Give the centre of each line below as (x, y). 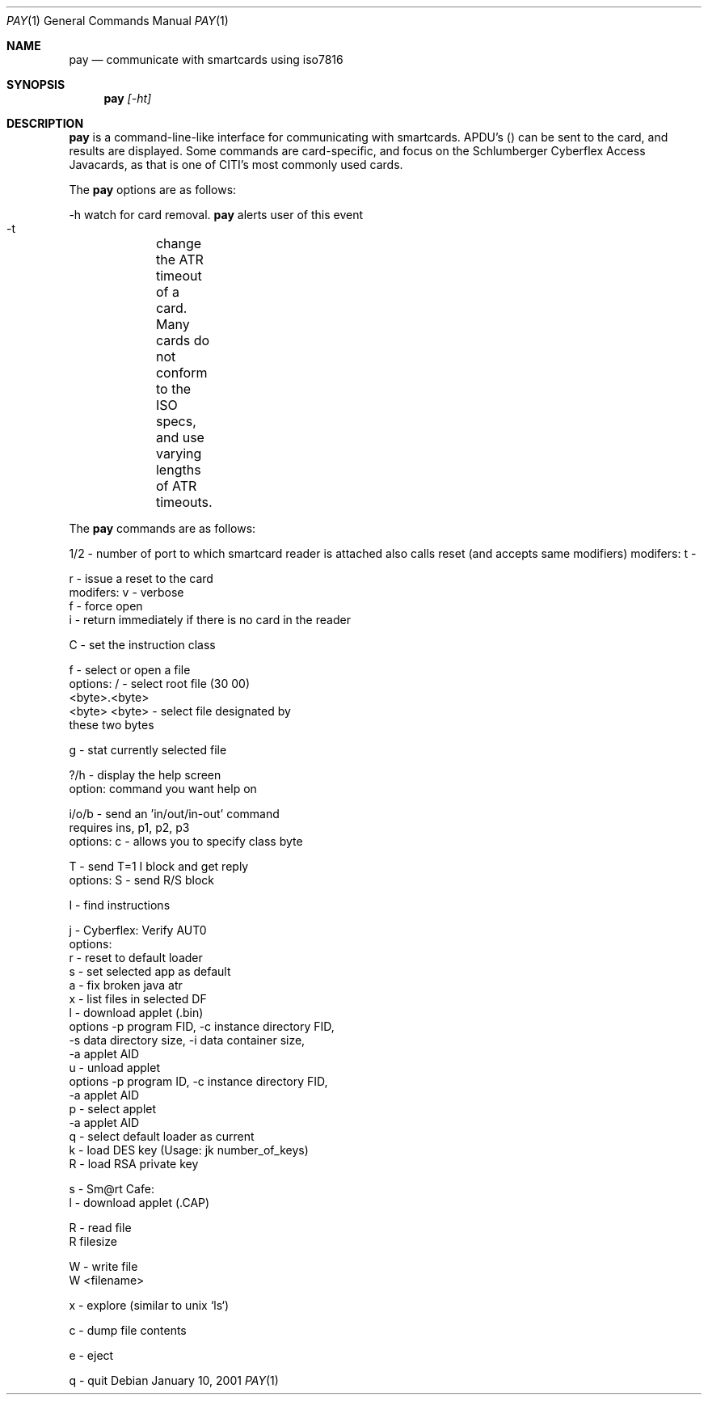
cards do (183, 340)
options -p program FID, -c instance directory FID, (202, 1026)
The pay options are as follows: (153, 190)
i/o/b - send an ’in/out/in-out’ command (174, 814)
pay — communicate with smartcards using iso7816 (206, 59)
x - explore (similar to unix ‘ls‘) (149, 1305)
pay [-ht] (128, 98)
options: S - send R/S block (141, 880)
